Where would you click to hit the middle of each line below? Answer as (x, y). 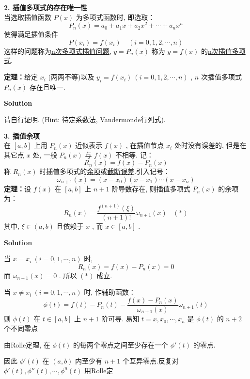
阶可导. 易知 (120, 319)
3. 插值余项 (22, 135)
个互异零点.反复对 (150, 361)
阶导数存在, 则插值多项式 (151, 189)
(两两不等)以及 (71, 77)
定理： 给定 (21, 77)
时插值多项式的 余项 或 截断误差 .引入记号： (105, 171)
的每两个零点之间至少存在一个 (121, 344)
